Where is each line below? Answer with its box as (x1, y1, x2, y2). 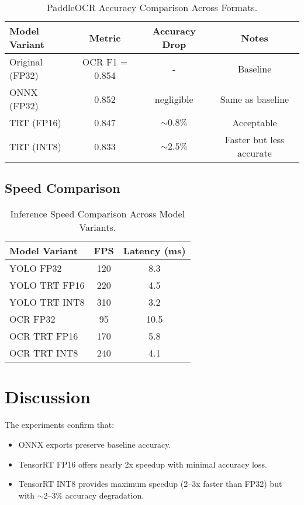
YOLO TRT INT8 (9, 295, 85, 309)
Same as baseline (220, 92, 289, 106)
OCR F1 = (82, 55, 128, 68)
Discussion (5, 385, 91, 409)
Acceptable (232, 116, 277, 129)
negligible (154, 92, 194, 106)
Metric (89, 30, 121, 44)
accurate (237, 146, 272, 160)
